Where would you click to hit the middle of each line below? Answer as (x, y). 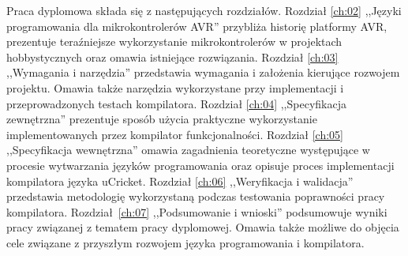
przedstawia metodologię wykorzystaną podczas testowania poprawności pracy (196, 196)
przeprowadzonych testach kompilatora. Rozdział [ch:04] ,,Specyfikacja (176, 103)
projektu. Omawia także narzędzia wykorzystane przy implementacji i (175, 87)
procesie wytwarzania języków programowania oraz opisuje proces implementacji (200, 165)
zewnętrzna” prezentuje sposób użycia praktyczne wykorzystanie (162, 119)
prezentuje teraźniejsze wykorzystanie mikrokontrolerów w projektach (174, 41)
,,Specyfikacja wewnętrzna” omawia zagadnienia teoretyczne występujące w (188, 150)
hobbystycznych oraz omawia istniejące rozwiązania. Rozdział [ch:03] (172, 56)
